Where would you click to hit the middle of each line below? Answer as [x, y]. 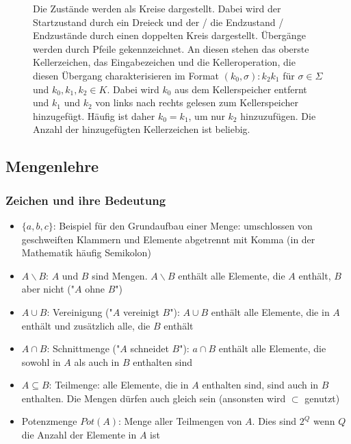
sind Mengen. [120, 275]
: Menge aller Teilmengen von [180, 421]
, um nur [207, 115]
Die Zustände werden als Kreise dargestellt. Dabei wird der [157, 8]
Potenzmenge [49, 421]
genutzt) [322, 398]
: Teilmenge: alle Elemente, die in [119, 385]
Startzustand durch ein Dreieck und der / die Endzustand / [158, 22]
